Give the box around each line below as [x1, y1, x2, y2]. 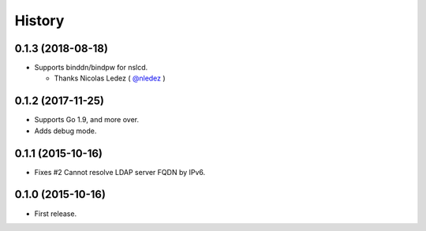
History [14, 12, 65, 29]
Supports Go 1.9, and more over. [34, 115, 140, 125]
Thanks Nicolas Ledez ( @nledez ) [54, 73, 166, 83]
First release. [34, 209, 77, 218]
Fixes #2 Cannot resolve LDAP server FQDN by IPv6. [34, 167, 206, 177]
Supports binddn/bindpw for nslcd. [34, 63, 148, 73]
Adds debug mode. [34, 126, 97, 136]
